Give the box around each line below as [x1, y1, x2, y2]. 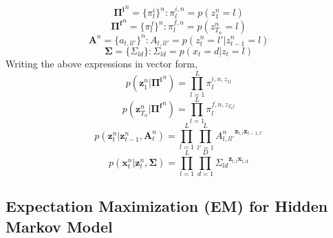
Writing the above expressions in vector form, [6, 56, 197, 70]
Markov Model [6, 215, 113, 237]
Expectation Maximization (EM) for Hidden [6, 195, 328, 217]
